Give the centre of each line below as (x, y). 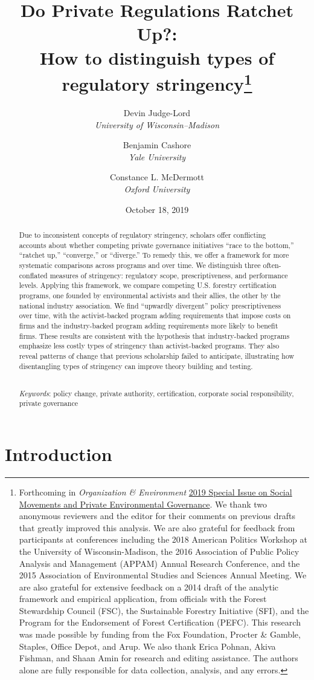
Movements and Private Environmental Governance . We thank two (143, 504)
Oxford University (157, 188)
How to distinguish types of (157, 57)
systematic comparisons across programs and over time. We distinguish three (140, 265)
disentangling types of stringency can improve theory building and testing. (136, 366)
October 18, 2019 (157, 209)
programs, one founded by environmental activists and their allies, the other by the (150, 295)
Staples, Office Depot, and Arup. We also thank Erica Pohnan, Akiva (147, 646)
